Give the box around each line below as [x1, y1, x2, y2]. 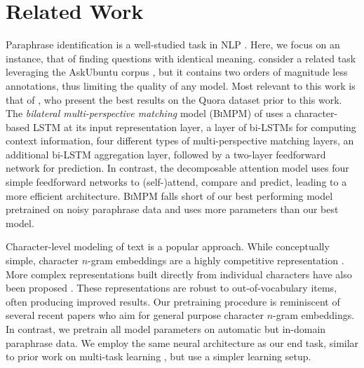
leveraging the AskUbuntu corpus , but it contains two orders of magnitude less [6, 64, 348, 79]
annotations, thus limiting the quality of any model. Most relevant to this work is [6, 78, 356, 93]
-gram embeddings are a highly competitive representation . [88, 253, 344, 268]
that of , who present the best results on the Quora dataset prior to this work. [6, 92, 342, 107]
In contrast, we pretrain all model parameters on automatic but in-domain [6, 322, 326, 336]
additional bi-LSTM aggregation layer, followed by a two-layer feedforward [6, 146, 326, 161]
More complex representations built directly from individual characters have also [6, 266, 352, 281]
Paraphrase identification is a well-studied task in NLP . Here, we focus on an [6, 37, 340, 52]
